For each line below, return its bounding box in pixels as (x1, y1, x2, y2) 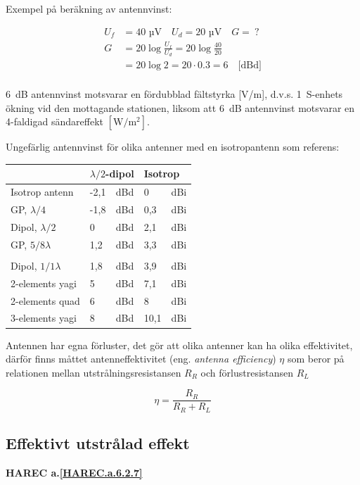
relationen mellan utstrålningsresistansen (6, 365, 181, 379)
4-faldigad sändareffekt (6, 114, 103, 129)
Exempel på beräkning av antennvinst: (6, 1, 172, 15)
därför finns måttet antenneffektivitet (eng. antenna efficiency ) (6, 351, 276, 366)
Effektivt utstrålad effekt (6, 432, 190, 454)
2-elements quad (11, 293, 80, 308)
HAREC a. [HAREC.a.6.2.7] (6, 465, 143, 479)
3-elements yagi (11, 310, 77, 325)
